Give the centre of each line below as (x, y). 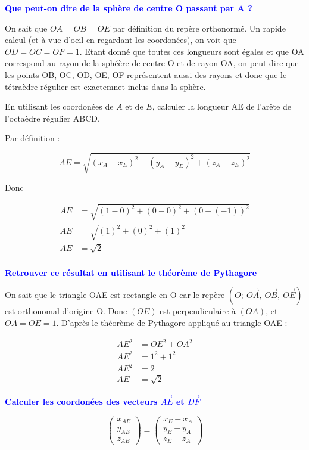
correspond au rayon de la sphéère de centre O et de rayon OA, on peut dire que (152, 63)
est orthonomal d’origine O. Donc (66, 311)
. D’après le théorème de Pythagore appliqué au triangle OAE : (172, 323)
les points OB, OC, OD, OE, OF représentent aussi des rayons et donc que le (146, 74)
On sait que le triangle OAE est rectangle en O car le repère (115, 295)
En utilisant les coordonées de (59, 106)
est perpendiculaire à (198, 311)
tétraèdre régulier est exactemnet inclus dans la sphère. (105, 86)
